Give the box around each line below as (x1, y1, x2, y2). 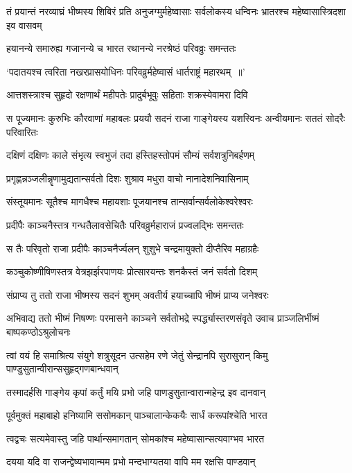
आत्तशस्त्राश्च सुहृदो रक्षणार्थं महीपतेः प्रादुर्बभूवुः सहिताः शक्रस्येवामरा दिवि (6, 87, 248, 102)
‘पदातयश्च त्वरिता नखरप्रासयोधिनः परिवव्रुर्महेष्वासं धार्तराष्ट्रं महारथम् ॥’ (6, 64, 245, 78)
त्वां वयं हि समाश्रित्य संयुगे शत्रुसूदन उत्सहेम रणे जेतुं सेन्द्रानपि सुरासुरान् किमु (6, 347, 268, 362)
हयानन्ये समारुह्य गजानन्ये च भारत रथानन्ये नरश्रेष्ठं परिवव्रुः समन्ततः (6, 41, 236, 55)
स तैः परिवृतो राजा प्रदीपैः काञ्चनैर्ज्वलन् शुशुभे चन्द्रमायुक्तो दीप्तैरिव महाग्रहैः (6, 241, 259, 255)
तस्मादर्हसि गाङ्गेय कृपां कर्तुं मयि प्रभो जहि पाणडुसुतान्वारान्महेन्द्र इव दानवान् (6, 384, 265, 399)
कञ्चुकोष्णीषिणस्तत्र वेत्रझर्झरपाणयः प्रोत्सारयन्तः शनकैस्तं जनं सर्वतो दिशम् (6, 264, 258, 279)
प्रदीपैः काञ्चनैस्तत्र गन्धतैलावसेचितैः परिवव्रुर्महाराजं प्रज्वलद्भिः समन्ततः (6, 217, 244, 232)
